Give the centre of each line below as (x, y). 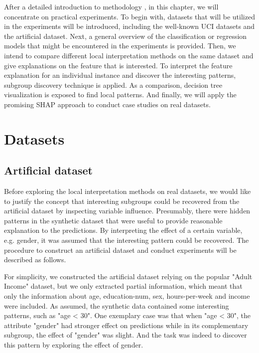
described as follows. (35, 260)
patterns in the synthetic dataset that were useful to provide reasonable (113, 220)
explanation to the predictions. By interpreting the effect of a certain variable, (123, 230)
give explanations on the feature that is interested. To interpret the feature (118, 65)
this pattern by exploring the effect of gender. (74, 345)
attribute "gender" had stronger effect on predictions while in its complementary (126, 325)
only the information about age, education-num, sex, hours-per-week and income (127, 296)
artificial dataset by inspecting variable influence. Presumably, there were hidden (127, 211)
